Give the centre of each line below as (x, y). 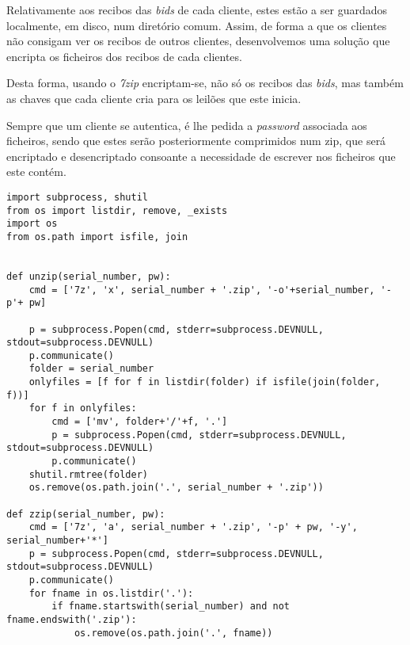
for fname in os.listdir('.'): (111, 593)
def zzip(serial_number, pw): (86, 514)
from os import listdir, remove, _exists (117, 210)
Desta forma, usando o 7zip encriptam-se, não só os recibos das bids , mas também (205, 83)
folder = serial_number (91, 369)
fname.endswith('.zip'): (72, 619)
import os (32, 224)
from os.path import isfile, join (97, 237)
